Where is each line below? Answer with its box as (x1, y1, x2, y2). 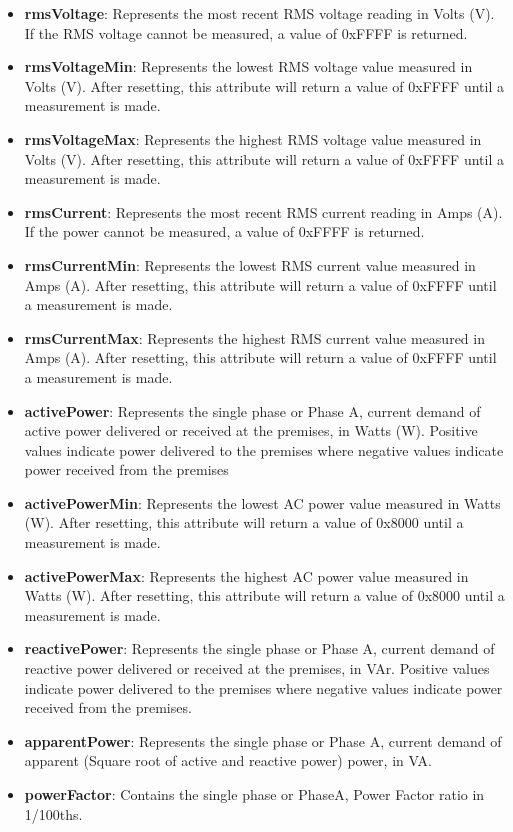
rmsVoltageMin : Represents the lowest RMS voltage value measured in (24, 56, 473, 77)
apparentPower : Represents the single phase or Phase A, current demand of (24, 730, 502, 751)
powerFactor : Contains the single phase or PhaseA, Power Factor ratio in (24, 784, 485, 804)
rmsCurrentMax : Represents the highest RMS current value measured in (24, 327, 485, 348)
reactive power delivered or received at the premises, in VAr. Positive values (24, 658, 490, 679)
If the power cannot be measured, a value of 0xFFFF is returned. (24, 221, 425, 242)
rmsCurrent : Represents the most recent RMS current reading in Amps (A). (24, 201, 503, 222)
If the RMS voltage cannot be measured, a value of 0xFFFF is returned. (24, 22, 468, 43)
